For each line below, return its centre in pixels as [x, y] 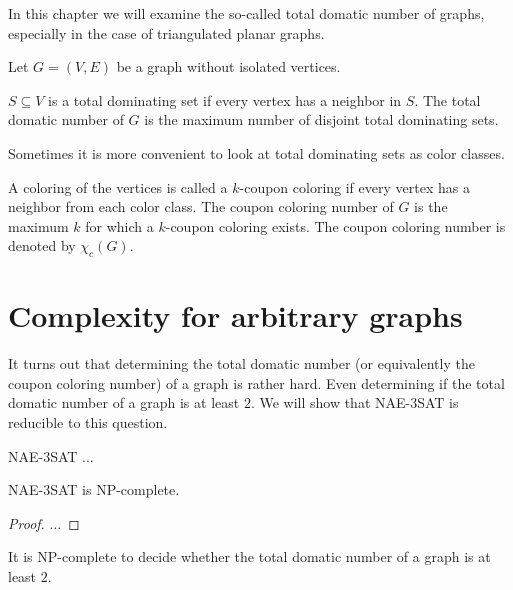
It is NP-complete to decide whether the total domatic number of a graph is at [249, 556]
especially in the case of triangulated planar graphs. [166, 32]
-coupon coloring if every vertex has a [354, 186]
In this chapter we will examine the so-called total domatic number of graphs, [246, 13]
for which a [119, 225]
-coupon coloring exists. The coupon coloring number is [335, 225]
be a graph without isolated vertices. [228, 66]
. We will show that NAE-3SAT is [354, 402]
